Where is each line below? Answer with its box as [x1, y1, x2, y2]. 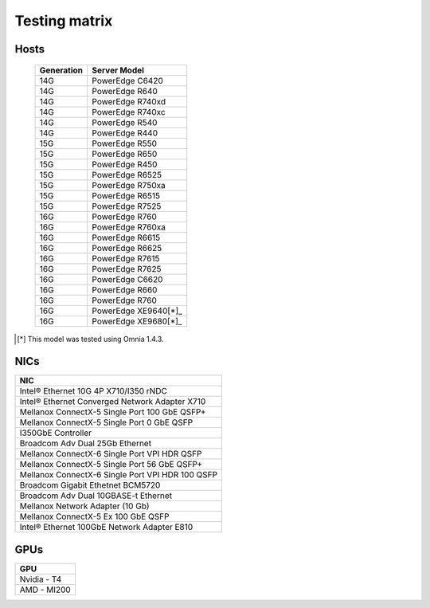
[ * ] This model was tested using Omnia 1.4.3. [17, 334, 164, 343]
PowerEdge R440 [92, 127, 158, 139]
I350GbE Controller [19, 427, 92, 438]
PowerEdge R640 [92, 85, 158, 96]
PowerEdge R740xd [92, 96, 166, 107]
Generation [39, 65, 84, 76]
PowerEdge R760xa [92, 222, 166, 233]
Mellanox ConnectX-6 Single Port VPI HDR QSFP [19, 449, 202, 460]
